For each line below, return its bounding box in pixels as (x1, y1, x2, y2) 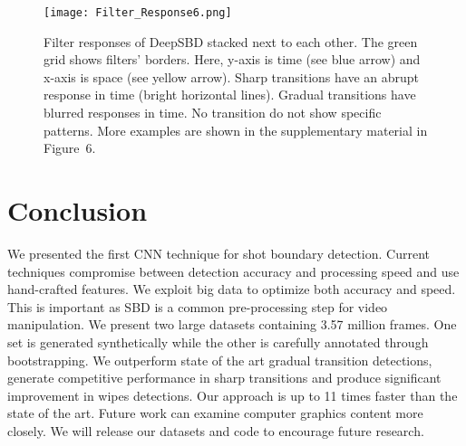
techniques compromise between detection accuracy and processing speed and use (7, 261, 460, 280)
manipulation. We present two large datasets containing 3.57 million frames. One (7, 315, 457, 334)
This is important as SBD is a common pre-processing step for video (7, 297, 388, 316)
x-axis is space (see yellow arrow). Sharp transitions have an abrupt (44, 67, 420, 86)
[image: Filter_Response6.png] (44, 6, 232, 19)
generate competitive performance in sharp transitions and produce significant (7, 368, 442, 387)
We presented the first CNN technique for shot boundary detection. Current (7, 243, 430, 262)
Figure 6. (44, 138, 96, 157)
